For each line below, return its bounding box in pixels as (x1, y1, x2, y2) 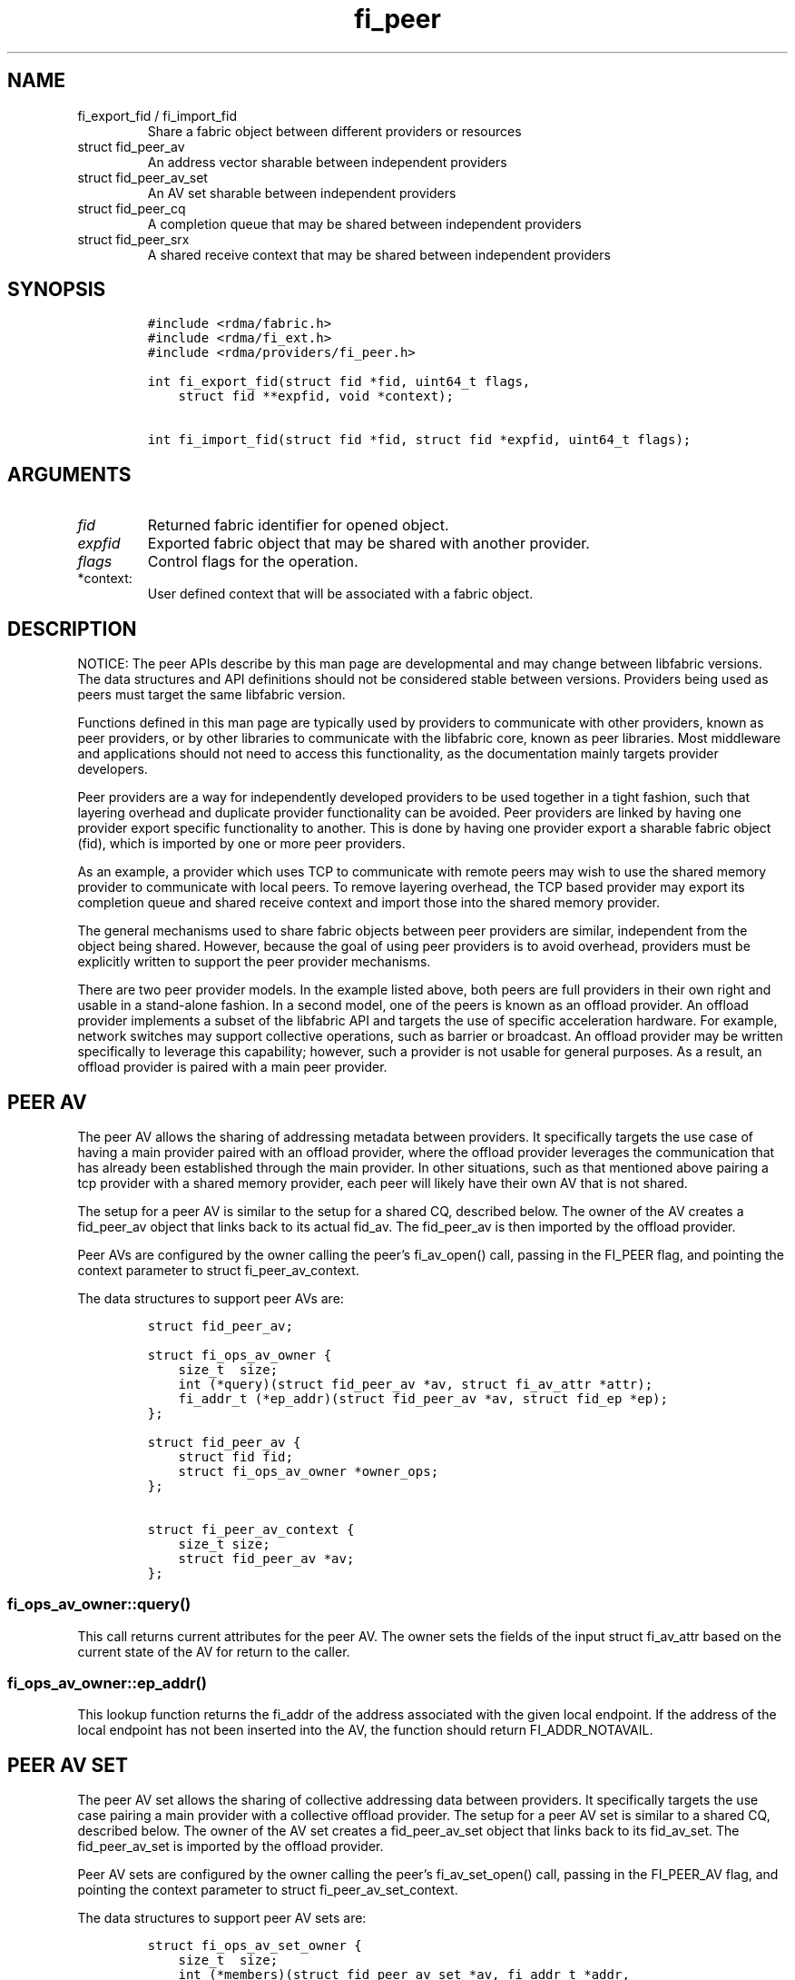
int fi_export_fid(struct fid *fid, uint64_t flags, (147, 374, 531, 390)
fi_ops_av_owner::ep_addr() (7, 1674, 207, 1693)
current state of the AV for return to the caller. (77, 1643, 350, 1659)
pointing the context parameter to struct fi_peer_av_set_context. (77, 1882, 458, 1898)
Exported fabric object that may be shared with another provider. (147, 534, 590, 553)
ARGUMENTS (7, 462, 132, 486)
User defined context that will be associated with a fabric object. (147, 586, 534, 602)
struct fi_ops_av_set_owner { (147, 1938, 362, 1954)
